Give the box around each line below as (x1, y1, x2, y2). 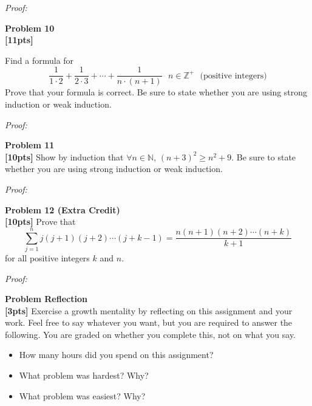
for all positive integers (5, 251, 90, 264)
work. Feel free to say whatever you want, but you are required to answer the (5, 316, 293, 329)
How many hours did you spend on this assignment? (19, 348, 214, 361)
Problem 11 (5, 139, 55, 151)
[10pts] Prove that (5, 215, 76, 228)
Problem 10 (5, 21, 55, 34)
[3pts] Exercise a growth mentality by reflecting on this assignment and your (5, 304, 293, 317)
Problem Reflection (5, 292, 87, 305)
